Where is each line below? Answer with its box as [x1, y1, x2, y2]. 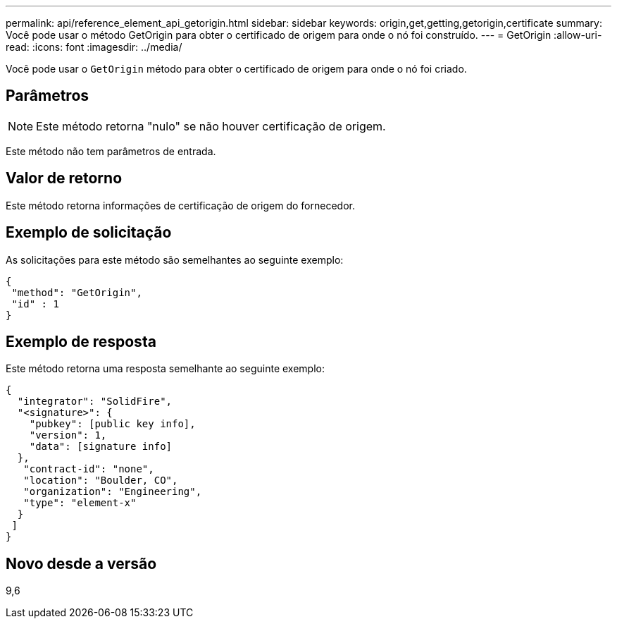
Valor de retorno [6, 169, 123, 188]
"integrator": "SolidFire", [17, 396, 173, 408]
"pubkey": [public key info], [29, 418, 196, 430]
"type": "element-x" [23, 497, 137, 509]
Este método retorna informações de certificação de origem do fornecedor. [6, 199, 355, 212]
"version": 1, [29, 429, 107, 441]
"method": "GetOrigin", [11, 286, 142, 298]
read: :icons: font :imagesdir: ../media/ [6, 41, 182, 53]
